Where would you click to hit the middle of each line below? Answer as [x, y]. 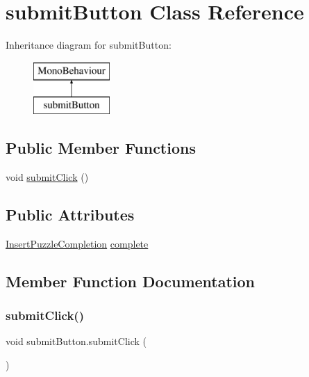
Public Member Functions [101, 148]
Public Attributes [70, 215]
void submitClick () [47, 177]
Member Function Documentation [131, 281]
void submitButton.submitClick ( [76, 341]
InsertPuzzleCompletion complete [77, 243]
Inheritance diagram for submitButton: [89, 45]
